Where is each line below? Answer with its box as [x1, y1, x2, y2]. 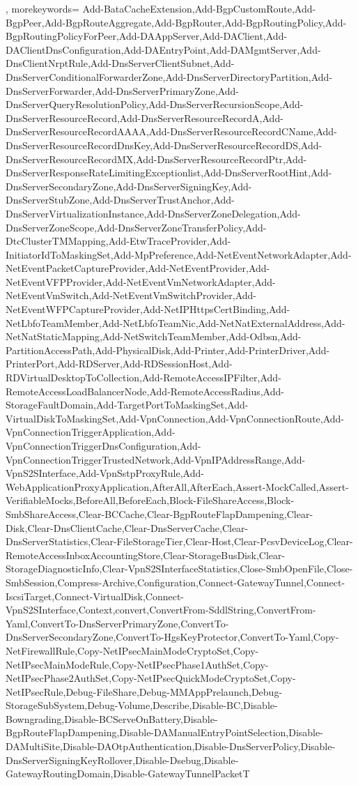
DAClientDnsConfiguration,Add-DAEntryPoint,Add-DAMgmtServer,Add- [6, 42, 321, 56]
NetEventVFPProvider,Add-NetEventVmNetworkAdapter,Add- [6, 274, 276, 289]
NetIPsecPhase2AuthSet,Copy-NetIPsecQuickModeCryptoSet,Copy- [6, 671, 296, 685]
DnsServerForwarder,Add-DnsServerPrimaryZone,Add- [6, 83, 240, 98]
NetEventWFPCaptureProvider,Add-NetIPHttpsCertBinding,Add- [6, 302, 290, 317]
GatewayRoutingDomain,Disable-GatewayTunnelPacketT [6, 766, 250, 781]
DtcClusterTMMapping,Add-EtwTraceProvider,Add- [6, 234, 231, 248]
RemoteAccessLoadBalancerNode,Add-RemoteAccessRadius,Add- [6, 383, 284, 398]
